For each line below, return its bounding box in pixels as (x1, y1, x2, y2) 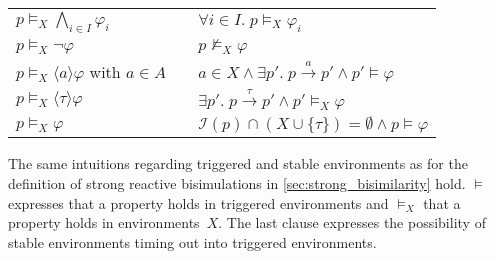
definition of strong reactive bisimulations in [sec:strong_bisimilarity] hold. (8, 172, 466, 193)
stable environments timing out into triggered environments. (8, 231, 377, 252)
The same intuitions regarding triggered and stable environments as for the (8, 153, 468, 174)
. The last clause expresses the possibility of (218, 212, 486, 233)
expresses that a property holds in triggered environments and (8, 192, 389, 213)
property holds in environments (8, 212, 200, 233)
